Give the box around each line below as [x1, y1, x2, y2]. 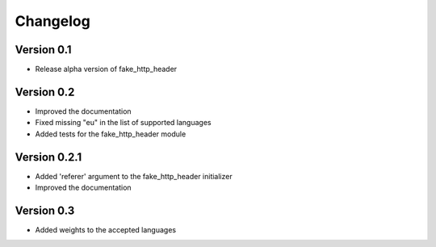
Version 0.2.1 [15, 150, 82, 164]
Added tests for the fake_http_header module [35, 129, 187, 139]
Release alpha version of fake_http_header [35, 65, 178, 74]
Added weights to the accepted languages [35, 224, 177, 234]
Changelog [15, 12, 90, 30]
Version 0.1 [15, 43, 72, 57]
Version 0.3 [15, 203, 75, 217]
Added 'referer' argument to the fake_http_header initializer [35, 171, 233, 181]
